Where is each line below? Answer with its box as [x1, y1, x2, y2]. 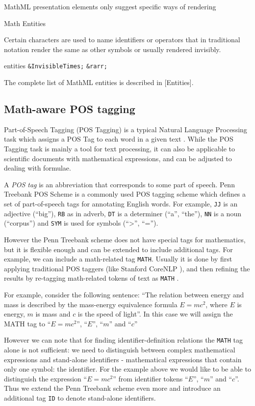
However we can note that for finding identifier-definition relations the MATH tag [4, 335, 243, 345]
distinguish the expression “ [4, 373, 87, 383]
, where [205, 299, 228, 309]
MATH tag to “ [4, 318, 51, 328]
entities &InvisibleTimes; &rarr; [4, 60, 107, 71]
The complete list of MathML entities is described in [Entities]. [4, 77, 194, 87]
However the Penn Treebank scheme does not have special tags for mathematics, [4, 234, 246, 244]
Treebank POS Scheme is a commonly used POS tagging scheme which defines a [4, 189, 246, 199]
